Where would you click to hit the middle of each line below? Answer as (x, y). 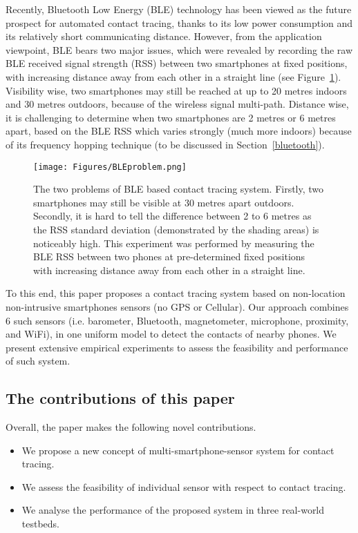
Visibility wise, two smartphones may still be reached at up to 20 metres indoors (176, 90)
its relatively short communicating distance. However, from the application (164, 36)
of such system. (38, 361)
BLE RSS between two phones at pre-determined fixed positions (169, 256)
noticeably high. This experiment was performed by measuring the (174, 243)
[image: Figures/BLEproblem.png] (110, 167)
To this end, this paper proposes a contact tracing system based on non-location (176, 293)
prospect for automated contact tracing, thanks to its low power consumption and (179, 22)
